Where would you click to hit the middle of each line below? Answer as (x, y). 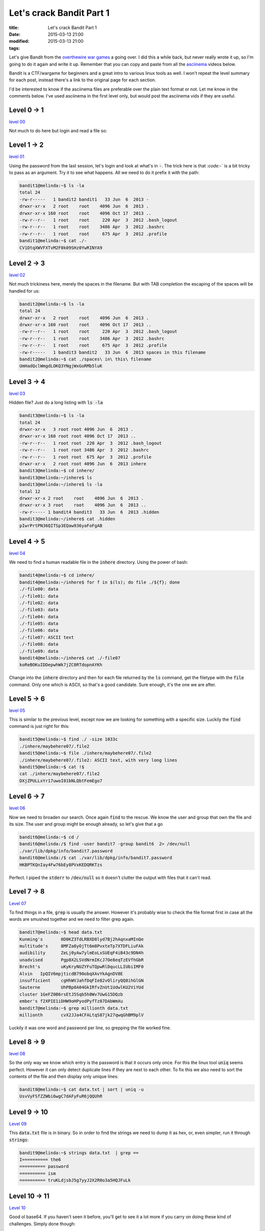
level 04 (17, 553)
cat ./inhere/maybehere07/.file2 (60, 774)
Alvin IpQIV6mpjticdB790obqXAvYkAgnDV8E (71, 973)
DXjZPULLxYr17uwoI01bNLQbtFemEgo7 (61, 781)
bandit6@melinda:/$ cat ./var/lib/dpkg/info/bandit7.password (96, 858)
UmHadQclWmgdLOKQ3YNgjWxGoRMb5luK (61, 366)
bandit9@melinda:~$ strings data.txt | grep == (79, 1153)
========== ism (38, 1173)
